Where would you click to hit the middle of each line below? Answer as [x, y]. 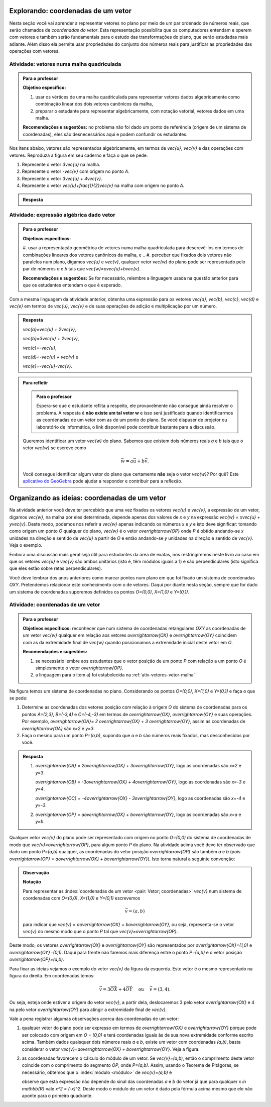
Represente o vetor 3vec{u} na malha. [61, 164]
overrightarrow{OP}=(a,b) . [37, 959]
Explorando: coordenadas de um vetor [71, 11]
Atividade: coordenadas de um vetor [55, 605]
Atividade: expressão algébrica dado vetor [62, 215]
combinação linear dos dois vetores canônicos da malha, [94, 104]
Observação [36, 872]
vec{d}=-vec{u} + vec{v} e [51, 357]
